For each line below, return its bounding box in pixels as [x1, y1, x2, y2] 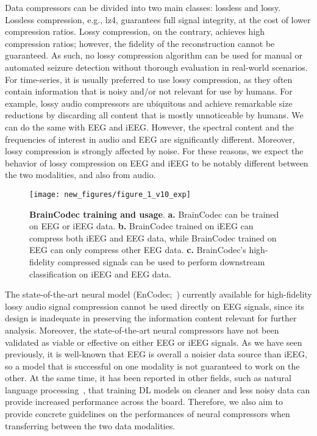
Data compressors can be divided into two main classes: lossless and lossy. [5, 1, 281, 13]
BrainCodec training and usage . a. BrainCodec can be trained [29, 207, 279, 220]
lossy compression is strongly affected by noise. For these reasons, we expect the [5, 145, 304, 157]
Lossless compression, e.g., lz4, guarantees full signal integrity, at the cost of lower [5, 13, 311, 26]
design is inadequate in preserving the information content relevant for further [5, 312, 297, 324]
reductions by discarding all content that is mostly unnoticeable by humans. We [5, 109, 304, 121]
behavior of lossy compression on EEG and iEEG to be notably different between [5, 156, 308, 169]
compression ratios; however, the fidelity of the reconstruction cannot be [5, 37, 275, 49]
